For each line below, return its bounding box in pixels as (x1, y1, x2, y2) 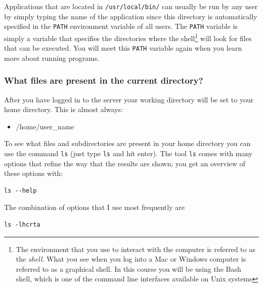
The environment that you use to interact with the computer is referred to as (16, 243, 255, 254)
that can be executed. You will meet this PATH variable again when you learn (4, 43, 242, 53)
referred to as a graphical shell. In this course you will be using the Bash (16, 263, 241, 274)
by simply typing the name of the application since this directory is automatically (4, 11, 257, 21)
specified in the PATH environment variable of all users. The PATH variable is (4, 21, 238, 31)
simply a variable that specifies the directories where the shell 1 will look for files (4, 31, 252, 43)
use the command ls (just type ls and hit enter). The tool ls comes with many (4, 148, 253, 158)
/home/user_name (16, 121, 74, 131)
